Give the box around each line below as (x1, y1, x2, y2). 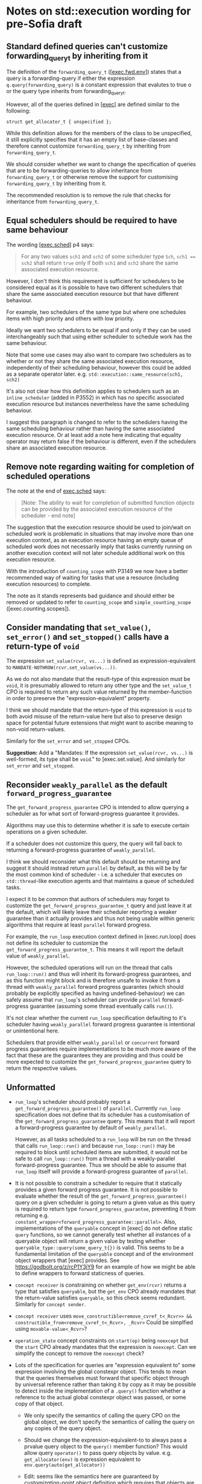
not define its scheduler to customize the (6, 939, 109, 947)
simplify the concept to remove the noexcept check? (14, 1350, 145, 1357)
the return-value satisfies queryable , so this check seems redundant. (14, 1294, 186, 1302)
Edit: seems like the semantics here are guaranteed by (24, 1473, 159, 1480)
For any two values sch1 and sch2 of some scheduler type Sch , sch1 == (21, 252, 196, 260)
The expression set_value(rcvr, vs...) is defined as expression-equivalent (6, 657, 196, 665)
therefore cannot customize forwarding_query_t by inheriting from (6, 142, 171, 149)
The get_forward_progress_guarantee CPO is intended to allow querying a (6, 804, 189, 811)
